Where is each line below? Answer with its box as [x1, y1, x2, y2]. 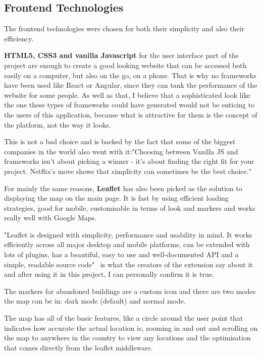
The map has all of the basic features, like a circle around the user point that [4, 313, 243, 323]
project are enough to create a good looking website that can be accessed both [4, 60, 247, 70]
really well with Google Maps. [4, 212, 96, 223]
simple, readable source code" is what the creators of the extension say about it [4, 259, 253, 269]
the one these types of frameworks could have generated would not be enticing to [4, 99, 255, 110]
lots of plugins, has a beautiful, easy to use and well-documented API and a [4, 249, 239, 260]
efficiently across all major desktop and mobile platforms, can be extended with [4, 239, 250, 250]
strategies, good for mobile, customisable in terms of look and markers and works [4, 202, 255, 213]
